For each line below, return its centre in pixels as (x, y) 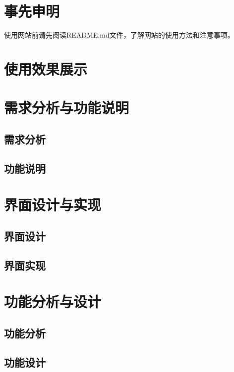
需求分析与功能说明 (67, 108)
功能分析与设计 (53, 302)
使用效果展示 (46, 69)
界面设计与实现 (53, 205)
